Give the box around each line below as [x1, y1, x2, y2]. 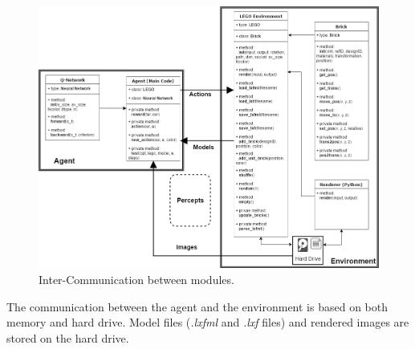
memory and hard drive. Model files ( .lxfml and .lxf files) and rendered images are [6, 314, 409, 331]
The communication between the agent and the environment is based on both [6, 298, 389, 315]
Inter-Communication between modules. [39, 271, 234, 288]
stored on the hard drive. [6, 329, 129, 346]
